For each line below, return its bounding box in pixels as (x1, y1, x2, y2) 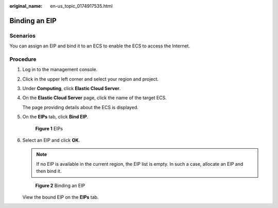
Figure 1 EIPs (35, 125, 63, 131)
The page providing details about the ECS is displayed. (22, 104, 138, 110)
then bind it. (36, 168, 62, 175)
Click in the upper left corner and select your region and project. (22, 76, 159, 82)
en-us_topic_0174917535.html (50, 3, 113, 9)
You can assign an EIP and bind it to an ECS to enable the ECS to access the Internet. (9, 43, 190, 49)
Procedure (9, 56, 37, 63)
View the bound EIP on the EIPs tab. (22, 194, 99, 200)
